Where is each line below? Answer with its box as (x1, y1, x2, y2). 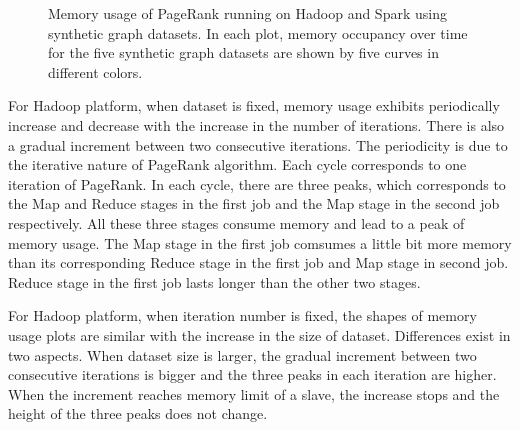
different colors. (48, 61, 143, 82)
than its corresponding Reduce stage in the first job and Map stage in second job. (8, 252, 509, 273)
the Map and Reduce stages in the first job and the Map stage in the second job (8, 193, 500, 214)
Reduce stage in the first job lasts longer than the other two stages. (8, 271, 421, 292)
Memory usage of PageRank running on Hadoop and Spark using (48, 3, 447, 23)
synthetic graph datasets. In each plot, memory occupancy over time (48, 22, 468, 43)
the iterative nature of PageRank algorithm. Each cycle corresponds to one (8, 154, 467, 175)
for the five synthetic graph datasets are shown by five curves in (48, 42, 439, 63)
